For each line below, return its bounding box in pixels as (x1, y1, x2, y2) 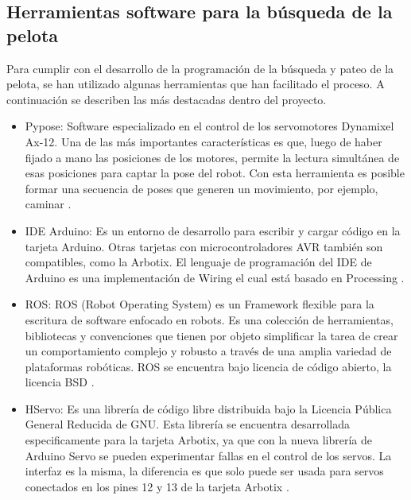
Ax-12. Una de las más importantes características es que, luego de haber (25, 133, 382, 149)
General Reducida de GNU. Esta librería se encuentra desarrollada (25, 416, 351, 432)
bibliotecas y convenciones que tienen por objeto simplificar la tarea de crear (25, 327, 398, 343)
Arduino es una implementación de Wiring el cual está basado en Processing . (25, 269, 405, 285)
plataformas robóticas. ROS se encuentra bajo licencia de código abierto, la (25, 358, 392, 374)
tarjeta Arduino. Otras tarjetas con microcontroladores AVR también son (25, 238, 383, 254)
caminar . (25, 196, 72, 212)
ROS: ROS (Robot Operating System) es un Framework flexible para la (25, 296, 374, 312)
